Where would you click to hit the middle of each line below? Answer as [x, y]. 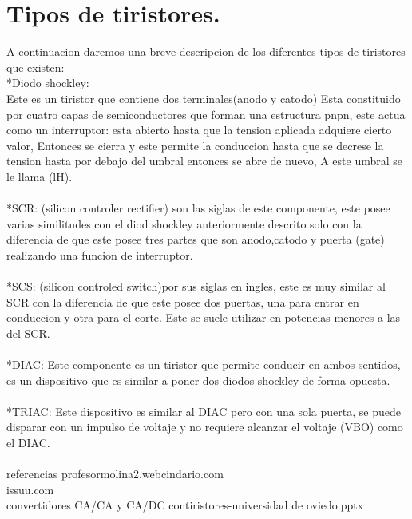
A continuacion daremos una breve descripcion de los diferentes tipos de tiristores [206, 52]
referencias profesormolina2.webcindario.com [115, 474]
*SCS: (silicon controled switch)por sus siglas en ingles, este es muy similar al [196, 286]
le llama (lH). [40, 176]
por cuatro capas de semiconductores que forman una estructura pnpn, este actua [206, 114]
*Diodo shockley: [48, 83]
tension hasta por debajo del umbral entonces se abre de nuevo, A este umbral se [205, 161]
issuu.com [30, 489]
